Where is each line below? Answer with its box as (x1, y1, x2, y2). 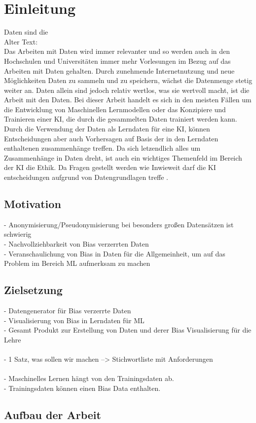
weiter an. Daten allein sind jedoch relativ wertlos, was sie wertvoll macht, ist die (4, 85, 250, 95)
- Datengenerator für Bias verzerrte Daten (4, 305, 131, 315)
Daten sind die (4, 27, 48, 37)
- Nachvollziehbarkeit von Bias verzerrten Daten (4, 239, 149, 249)
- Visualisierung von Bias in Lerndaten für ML (4, 315, 145, 325)
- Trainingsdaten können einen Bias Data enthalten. (4, 382, 161, 393)
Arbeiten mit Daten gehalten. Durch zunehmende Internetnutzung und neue (4, 65, 235, 76)
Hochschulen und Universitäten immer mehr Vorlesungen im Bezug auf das (4, 55, 231, 66)
